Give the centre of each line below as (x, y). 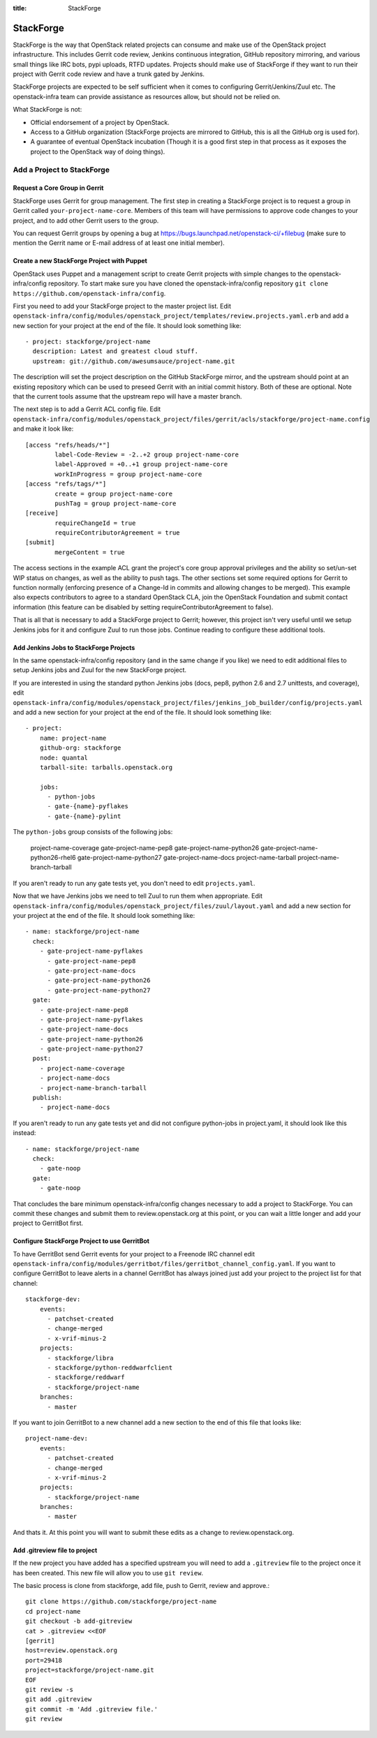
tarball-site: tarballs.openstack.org (106, 767)
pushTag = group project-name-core (116, 503)
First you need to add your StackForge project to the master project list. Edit (122, 306)
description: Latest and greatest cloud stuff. (116, 351)
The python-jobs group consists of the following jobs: (93, 832)
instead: (24, 1133)
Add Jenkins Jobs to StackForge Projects (74, 647)
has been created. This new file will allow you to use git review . (108, 1573)
